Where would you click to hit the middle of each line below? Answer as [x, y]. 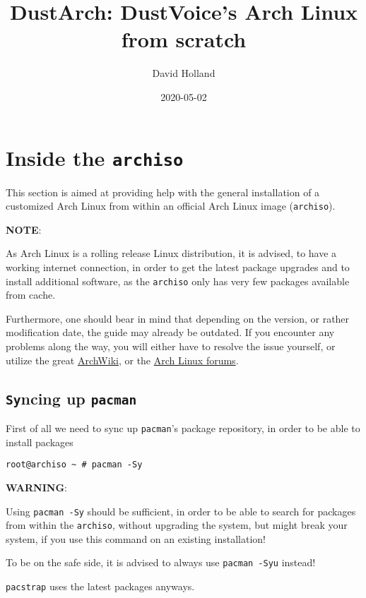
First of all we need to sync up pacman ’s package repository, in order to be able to [183, 428]
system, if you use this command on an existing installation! [136, 538]
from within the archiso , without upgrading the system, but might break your [177, 525]
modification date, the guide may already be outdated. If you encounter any [170, 332]
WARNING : [36, 487]
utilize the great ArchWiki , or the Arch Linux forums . [122, 360]
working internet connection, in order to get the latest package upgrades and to [178, 267]
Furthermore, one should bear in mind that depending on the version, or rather [178, 318]
